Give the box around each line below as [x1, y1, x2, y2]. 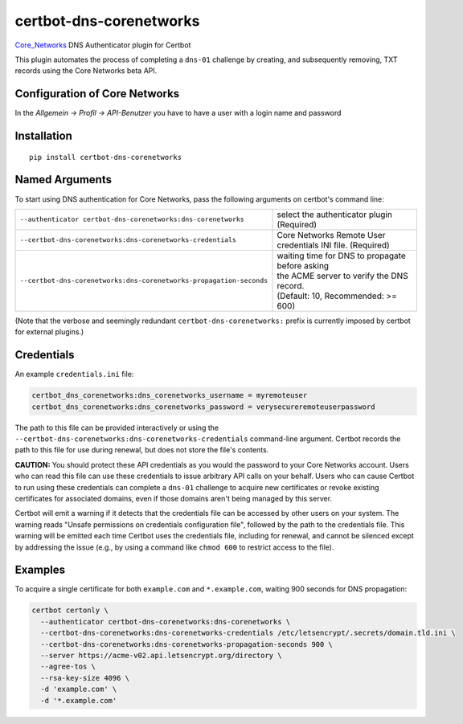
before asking [277, 260, 330, 271]
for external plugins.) [14, 327, 84, 337]
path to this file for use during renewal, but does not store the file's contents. [14, 445, 269, 455]
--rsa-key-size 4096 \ [40, 673, 130, 682]
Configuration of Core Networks [14, 87, 180, 100]
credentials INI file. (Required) [277, 239, 390, 251]
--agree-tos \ [40, 662, 96, 671]
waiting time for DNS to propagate [277, 250, 406, 261]
